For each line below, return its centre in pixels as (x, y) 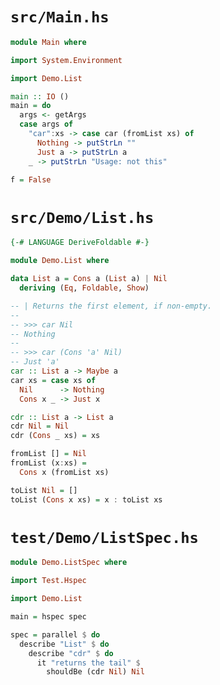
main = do (31, 106)
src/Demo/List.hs (82, 217)
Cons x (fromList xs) (64, 472)
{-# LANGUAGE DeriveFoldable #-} (80, 243)
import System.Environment (66, 60)
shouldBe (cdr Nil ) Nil (95, 672)
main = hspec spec (48, 617)
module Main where (48, 42)
